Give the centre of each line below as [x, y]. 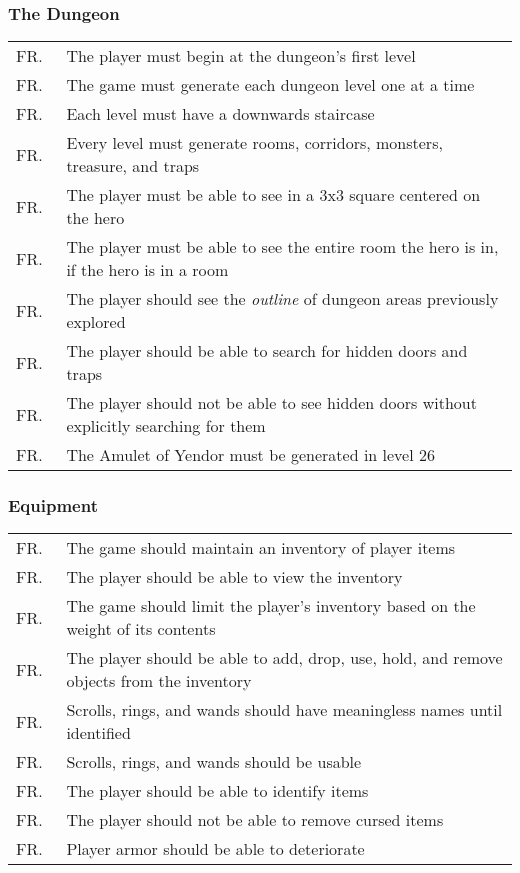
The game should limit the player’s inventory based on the [271, 606]
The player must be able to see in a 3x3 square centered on [273, 195]
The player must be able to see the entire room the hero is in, [282, 247]
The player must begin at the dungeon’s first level [241, 56]
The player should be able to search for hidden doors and [267, 351]
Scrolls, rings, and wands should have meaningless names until [284, 710]
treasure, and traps [133, 166]
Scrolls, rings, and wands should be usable [214, 762]
